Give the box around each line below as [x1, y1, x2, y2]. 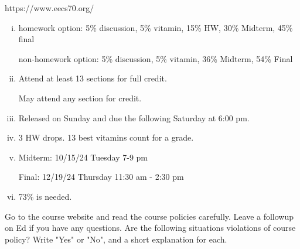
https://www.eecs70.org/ [5, 2, 94, 13]
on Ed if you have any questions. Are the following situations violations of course [5, 221, 296, 234]
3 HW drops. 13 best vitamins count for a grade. [18, 131, 194, 144]
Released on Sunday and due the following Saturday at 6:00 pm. [18, 111, 250, 124]
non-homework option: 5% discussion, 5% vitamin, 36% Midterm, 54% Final [18, 52, 293, 64]
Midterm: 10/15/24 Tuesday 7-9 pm [18, 151, 148, 163]
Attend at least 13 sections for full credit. [18, 72, 167, 84]
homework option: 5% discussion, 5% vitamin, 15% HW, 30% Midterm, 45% [18, 21, 293, 33]
